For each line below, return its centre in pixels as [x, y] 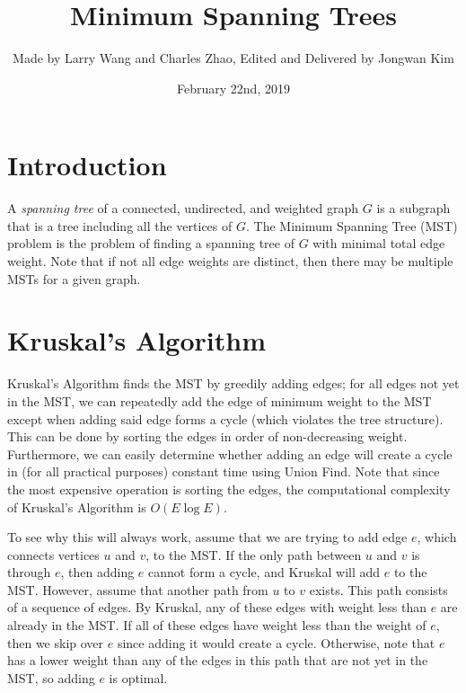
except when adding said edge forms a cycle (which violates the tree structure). [225, 418]
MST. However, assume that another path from [138, 589]
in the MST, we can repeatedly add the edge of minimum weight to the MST [220, 400]
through [29, 572]
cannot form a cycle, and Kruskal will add [264, 572]
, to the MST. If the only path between [254, 554]
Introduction [87, 165]
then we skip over [56, 642]
